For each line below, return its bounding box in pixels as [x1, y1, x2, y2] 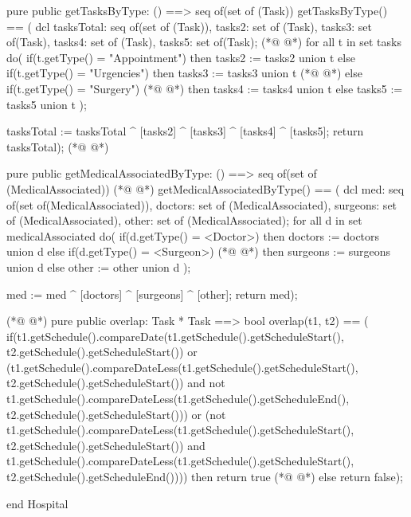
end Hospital [6, 495, 68, 511]
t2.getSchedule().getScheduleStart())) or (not [6, 405, 226, 422]
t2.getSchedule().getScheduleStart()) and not [6, 374, 225, 391]
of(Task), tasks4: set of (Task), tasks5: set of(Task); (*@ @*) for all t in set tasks [6, 33, 401, 50]
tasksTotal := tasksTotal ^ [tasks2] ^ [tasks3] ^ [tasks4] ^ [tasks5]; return [6, 123, 364, 139]
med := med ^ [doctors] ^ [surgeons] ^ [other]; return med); [6, 285, 298, 302]
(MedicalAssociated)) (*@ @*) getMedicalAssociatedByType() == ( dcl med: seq [6, 180, 405, 197]
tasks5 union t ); [6, 96, 87, 112]
